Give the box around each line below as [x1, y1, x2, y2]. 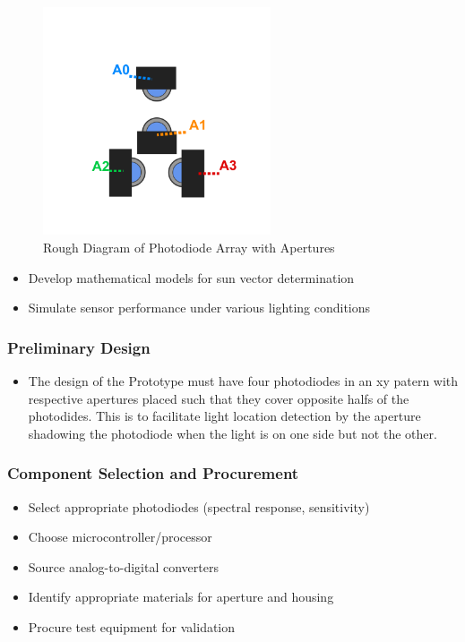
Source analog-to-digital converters [28, 557, 219, 576]
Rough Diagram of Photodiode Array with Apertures [43, 237, 335, 256]
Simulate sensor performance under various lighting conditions [28, 298, 371, 317]
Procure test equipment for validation [28, 617, 236, 636]
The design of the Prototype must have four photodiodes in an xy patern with [28, 371, 459, 389]
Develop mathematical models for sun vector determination [28, 268, 355, 287]
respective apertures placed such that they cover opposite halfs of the [28, 389, 409, 407]
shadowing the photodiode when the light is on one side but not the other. [28, 424, 437, 442]
